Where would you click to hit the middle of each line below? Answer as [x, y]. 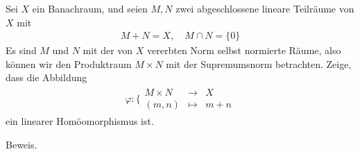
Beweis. [22, 144]
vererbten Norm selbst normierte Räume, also [244, 50]
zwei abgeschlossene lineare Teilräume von [265, 8]
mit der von [108, 50]
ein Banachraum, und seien [90, 8]
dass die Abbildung [46, 77]
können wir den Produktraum [69, 63]
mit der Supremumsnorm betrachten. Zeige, [259, 63]
